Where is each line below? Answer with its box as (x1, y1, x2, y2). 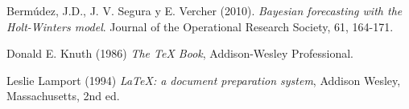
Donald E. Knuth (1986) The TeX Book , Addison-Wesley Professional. (6, 45, 353, 62)
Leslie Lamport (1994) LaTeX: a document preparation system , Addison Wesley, (6, 71, 401, 88)
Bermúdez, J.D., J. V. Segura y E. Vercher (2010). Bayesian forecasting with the (6, 2, 403, 18)
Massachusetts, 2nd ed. (6, 87, 120, 104)
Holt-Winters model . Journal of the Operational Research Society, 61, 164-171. (6, 18, 394, 34)
